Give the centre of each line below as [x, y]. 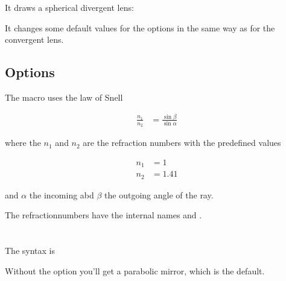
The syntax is [30, 251]
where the [23, 143]
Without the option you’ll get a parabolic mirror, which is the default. [135, 270]
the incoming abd [62, 194]
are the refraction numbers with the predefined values [182, 143]
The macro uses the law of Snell [64, 97]
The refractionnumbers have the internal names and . [103, 215]
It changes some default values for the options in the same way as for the [140, 27]
